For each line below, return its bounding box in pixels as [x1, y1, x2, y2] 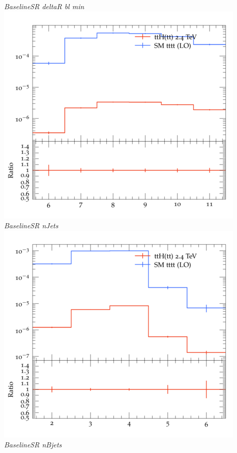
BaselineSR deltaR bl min [4, 1, 84, 11]
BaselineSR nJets [4, 220, 58, 231]
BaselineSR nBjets [4, 439, 62, 450]
